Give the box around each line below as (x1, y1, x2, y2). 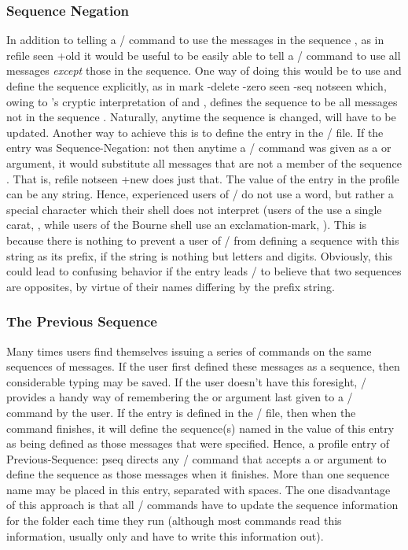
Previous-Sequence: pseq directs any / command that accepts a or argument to (6, 450, 387, 467)
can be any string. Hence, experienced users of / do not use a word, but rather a (6, 186, 394, 202)
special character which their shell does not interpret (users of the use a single (6, 201, 382, 217)
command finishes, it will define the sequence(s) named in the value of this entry (6, 419, 395, 436)
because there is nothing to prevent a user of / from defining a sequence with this (6, 231, 399, 248)
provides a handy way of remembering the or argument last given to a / (6, 389, 353, 405)
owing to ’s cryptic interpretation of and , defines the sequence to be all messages (6, 93, 398, 109)
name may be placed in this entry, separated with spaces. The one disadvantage (6, 481, 391, 497)
